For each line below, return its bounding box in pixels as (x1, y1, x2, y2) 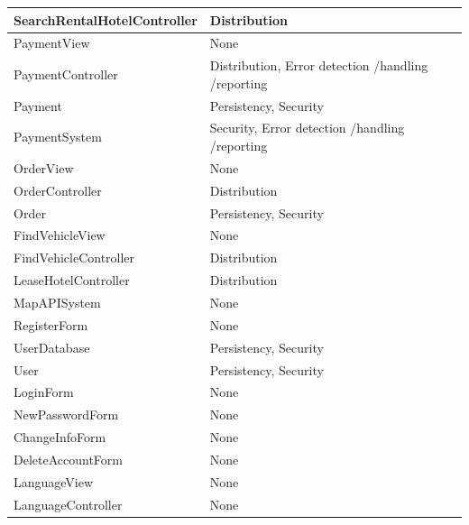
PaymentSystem (14, 127, 102, 146)
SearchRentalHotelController (14, 10, 198, 29)
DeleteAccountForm (14, 449, 123, 468)
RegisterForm (14, 315, 88, 334)
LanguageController (14, 494, 123, 513)
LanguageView (14, 472, 94, 491)
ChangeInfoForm (14, 428, 106, 447)
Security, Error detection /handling (209, 118, 405, 137)
